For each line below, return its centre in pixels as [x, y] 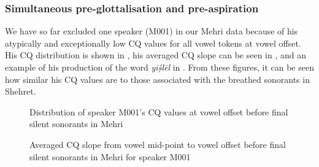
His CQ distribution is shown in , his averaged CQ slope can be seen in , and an [156, 55]
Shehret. [21, 91]
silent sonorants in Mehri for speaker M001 [110, 156]
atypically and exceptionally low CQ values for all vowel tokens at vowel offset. [153, 43]
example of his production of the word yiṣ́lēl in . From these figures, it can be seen [159, 67]
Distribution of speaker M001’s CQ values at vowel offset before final [159, 111]
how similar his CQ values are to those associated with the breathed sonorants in [157, 79]
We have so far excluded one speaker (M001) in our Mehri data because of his [152, 31]
